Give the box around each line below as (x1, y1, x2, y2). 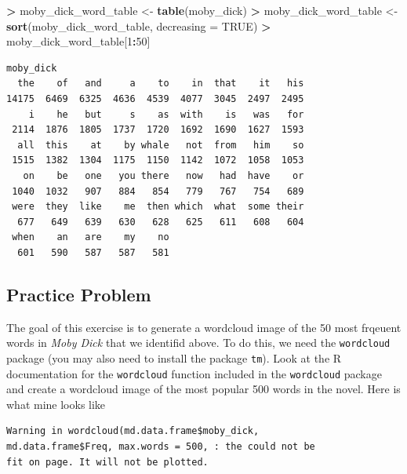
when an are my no (12, 232, 169, 243)
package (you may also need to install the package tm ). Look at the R (6, 349, 342, 366)
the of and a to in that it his (17, 78, 304, 89)
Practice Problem (6, 282, 151, 306)
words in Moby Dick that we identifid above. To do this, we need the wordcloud (6, 334, 391, 351)
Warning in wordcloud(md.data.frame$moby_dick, (6, 425, 260, 437)
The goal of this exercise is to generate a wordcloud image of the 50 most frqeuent (6, 319, 402, 335)
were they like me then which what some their (12, 201, 304, 213)
